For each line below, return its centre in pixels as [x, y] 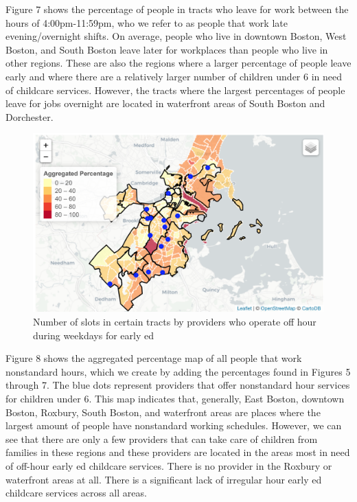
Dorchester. [30, 116]
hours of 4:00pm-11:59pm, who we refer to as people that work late [147, 22]
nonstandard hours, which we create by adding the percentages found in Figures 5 [178, 371]
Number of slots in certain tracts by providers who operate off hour [175, 321]
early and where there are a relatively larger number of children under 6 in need [174, 76]
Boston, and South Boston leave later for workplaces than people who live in [167, 49]
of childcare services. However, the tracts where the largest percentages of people [175, 90]
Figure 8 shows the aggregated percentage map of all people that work [154, 358]
